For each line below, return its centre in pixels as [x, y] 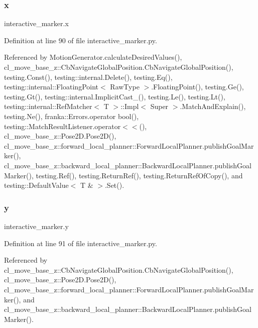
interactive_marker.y [36, 226]
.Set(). [114, 185]
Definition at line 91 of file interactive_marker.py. [81, 243]
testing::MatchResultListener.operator [62, 126]
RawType [125, 87]
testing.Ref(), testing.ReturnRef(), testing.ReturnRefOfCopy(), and [139, 175]
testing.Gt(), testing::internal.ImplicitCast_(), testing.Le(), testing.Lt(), [115, 96]
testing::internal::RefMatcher [48, 106]
